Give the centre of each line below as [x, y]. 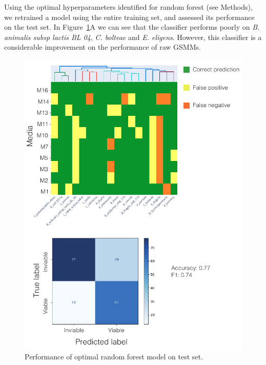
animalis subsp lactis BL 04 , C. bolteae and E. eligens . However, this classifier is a [133, 37]
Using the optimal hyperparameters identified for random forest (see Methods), [128, 7]
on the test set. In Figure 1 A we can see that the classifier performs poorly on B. [132, 27]
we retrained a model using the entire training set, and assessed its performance [129, 17]
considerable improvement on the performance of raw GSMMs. [103, 47]
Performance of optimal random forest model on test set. [114, 357]
